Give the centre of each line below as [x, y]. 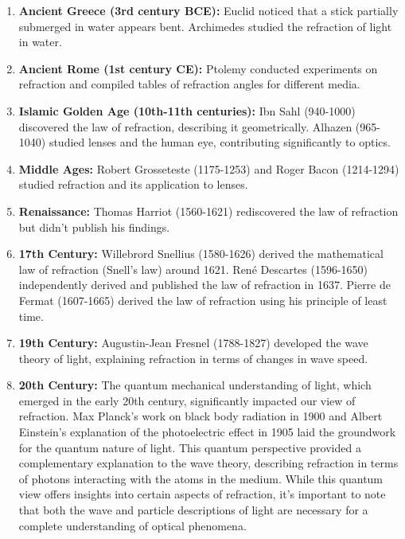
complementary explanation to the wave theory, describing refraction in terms [208, 463]
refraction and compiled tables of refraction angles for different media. [189, 84]
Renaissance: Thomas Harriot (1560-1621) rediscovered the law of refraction [208, 211]
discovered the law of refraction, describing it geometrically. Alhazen [185, 126]
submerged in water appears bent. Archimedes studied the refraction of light [205, 26]
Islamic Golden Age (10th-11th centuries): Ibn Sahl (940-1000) [187, 110]
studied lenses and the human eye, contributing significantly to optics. [220, 142]
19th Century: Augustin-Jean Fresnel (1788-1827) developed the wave [193, 343]
